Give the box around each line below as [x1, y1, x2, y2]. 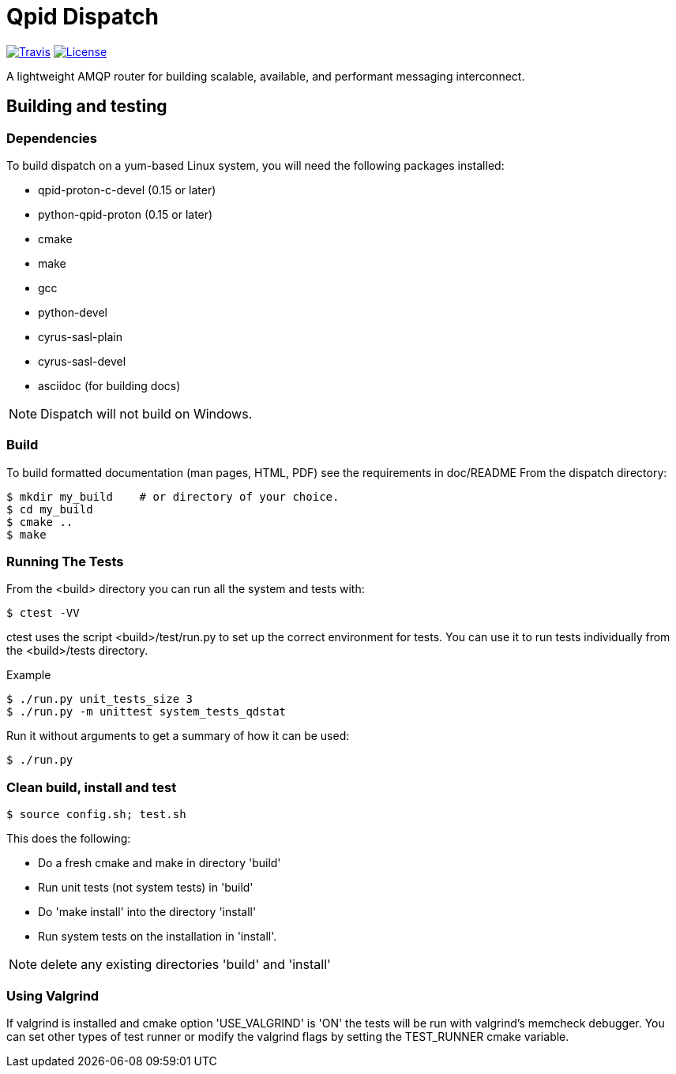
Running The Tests [6, 554, 124, 570]
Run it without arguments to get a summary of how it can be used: [6, 729, 350, 743]
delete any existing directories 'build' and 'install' [40, 956, 331, 973]
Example [6, 668, 51, 682]
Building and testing [6, 96, 167, 117]
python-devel [38, 305, 107, 319]
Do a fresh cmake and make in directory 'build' [38, 856, 281, 870]
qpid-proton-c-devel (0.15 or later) [38, 182, 216, 197]
